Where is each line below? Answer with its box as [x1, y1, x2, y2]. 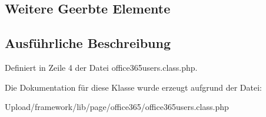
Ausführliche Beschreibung [5, 34, 171, 52]
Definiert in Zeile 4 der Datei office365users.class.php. [5, 61, 198, 73]
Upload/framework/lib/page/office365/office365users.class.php [5, 101, 229, 113]
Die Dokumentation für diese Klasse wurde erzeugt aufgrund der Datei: [5, 81, 262, 93]
